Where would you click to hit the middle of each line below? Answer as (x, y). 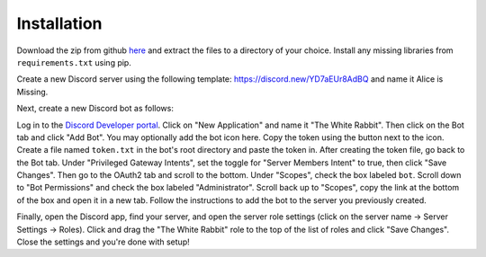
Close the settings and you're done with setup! (103, 242)
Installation (59, 23)
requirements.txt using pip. (74, 62)
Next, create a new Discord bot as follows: (95, 109)
